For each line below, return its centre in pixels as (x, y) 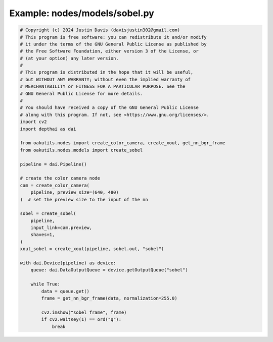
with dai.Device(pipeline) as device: (68, 263)
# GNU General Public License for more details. (81, 94)
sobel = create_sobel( (48, 214)
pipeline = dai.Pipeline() (53, 164)
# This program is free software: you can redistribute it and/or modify (113, 37)
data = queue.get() (65, 291)
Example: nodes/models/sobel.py (82, 13)
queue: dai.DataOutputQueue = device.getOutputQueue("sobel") (109, 270)
